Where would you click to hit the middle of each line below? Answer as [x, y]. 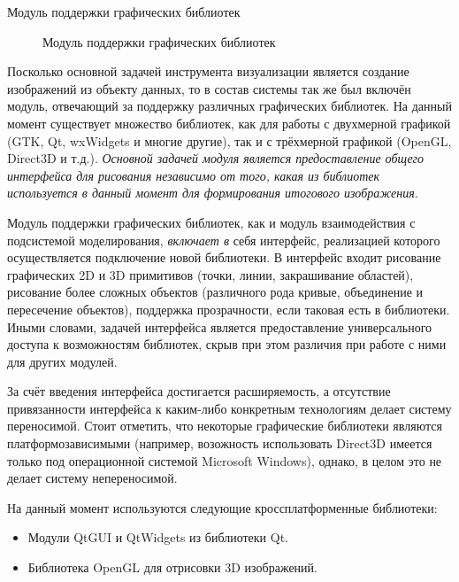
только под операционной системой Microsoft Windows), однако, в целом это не [225, 460]
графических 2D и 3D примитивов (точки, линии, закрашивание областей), [210, 274]
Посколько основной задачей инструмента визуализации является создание [208, 71]
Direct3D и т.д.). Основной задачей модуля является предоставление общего [216, 158]
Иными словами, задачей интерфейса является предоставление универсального [220, 326]
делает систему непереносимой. [92, 478]
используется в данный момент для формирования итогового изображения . [213, 193]
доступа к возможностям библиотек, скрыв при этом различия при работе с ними [227, 344]
